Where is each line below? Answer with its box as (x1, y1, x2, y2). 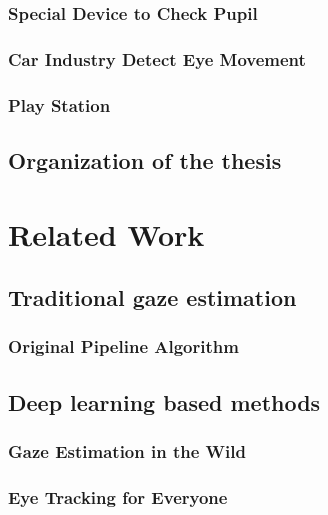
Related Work (8, 213, 205, 254)
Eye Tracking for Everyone (8, 484, 228, 509)
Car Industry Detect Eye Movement (8, 46, 306, 71)
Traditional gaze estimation (8, 282, 297, 313)
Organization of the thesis (8, 144, 282, 175)
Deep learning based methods (8, 386, 321, 417)
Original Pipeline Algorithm (8, 334, 239, 359)
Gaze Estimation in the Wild (8, 439, 246, 464)
